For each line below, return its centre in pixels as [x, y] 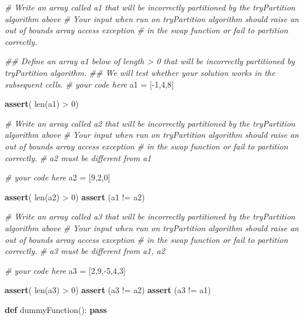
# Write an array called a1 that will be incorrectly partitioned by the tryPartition [150, 7]
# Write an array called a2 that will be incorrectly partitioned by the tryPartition [150, 123]
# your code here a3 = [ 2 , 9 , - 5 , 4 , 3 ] [65, 270]
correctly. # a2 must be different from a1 [78, 157]
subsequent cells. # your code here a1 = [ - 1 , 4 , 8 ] [89, 84]
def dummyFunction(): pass [56, 309]
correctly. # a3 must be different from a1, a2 [85, 251]
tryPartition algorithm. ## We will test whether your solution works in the [140, 72]
